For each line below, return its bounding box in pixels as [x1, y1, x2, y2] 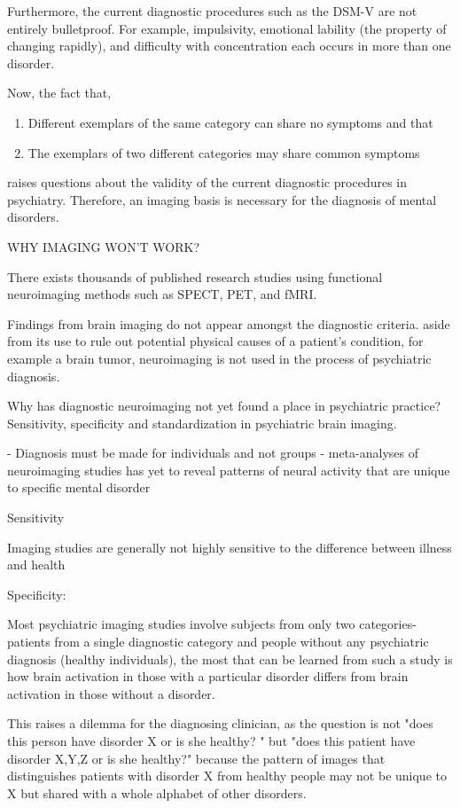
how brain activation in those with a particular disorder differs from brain [7, 667, 409, 686]
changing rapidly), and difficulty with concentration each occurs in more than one [7, 36, 451, 55]
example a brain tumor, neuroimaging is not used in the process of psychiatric [7, 349, 432, 367]
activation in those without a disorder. [7, 684, 215, 702]
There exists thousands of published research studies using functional [7, 267, 383, 286]
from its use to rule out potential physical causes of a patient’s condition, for [7, 332, 424, 350]
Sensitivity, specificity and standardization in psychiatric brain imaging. [7, 413, 397, 432]
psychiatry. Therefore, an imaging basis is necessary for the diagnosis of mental [7, 190, 437, 208]
